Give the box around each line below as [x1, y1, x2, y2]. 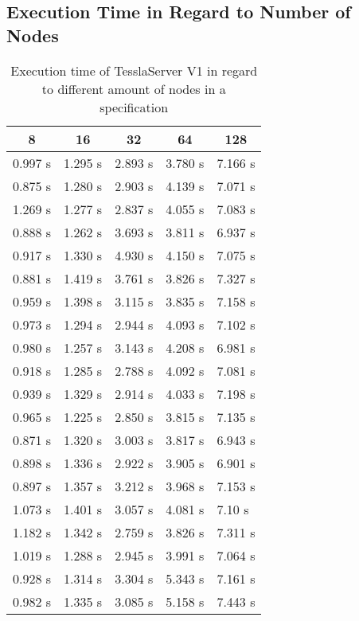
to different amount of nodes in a [41, 79, 226, 98]
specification [100, 97, 169, 116]
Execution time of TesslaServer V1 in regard [10, 61, 258, 80]
